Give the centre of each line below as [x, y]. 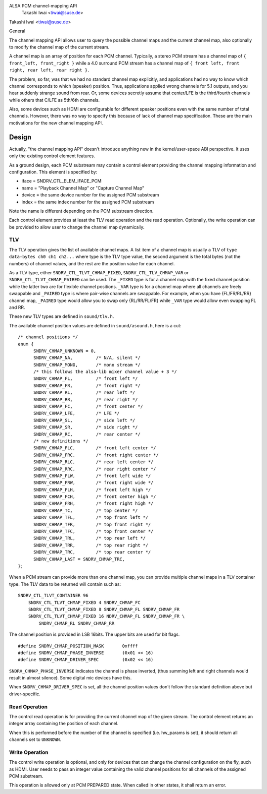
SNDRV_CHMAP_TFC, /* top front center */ [93, 531]
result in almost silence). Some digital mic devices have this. [70, 678]
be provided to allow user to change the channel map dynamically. [77, 227]
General [17, 31]
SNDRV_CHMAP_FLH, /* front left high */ [92, 489]
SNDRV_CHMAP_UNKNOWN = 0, [65, 351]
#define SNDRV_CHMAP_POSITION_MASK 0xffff [78, 646]
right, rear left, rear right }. [50, 70]
